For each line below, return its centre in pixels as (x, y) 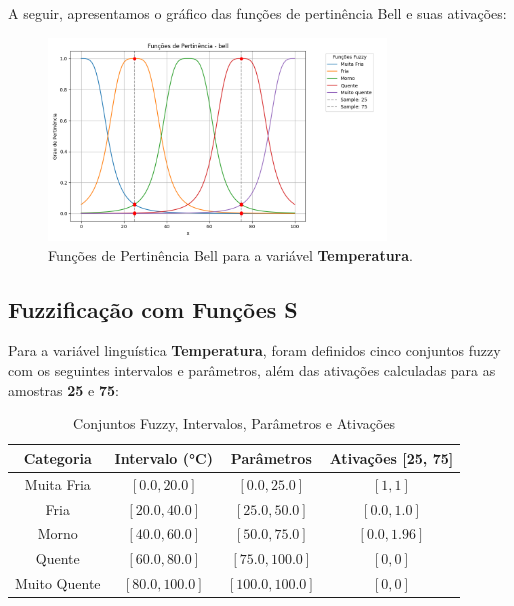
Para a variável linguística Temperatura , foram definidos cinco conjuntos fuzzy (254, 350)
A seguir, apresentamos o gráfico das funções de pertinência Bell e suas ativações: (257, 13)
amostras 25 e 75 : (63, 389)
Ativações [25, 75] (391, 457)
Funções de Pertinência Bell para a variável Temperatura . (230, 254)
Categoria (57, 457)
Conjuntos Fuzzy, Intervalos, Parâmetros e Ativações (234, 423)
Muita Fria (57, 483)
